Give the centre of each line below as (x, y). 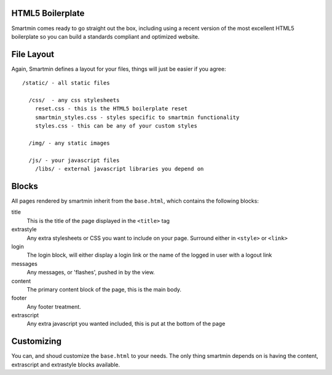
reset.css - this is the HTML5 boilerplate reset (111, 109)
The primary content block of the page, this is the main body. (104, 289)
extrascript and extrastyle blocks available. (66, 365)
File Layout (33, 54)
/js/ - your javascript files (74, 160)
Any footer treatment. (54, 306)
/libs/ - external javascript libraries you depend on (119, 169)
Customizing (36, 342)
